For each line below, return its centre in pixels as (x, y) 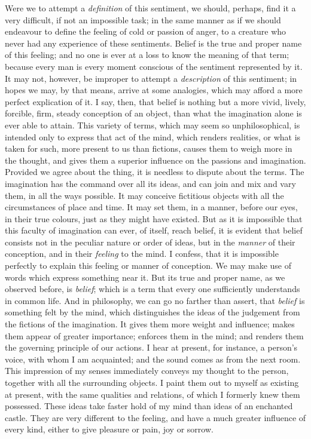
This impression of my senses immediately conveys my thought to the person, (147, 371)
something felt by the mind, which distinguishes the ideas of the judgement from (153, 312)
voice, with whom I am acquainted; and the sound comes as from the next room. (153, 359)
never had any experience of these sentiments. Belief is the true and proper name (153, 43)
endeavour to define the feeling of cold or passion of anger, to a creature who (146, 31)
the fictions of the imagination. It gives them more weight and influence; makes (150, 324)
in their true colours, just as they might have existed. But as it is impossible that (154, 218)
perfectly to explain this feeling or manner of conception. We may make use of (148, 265)
